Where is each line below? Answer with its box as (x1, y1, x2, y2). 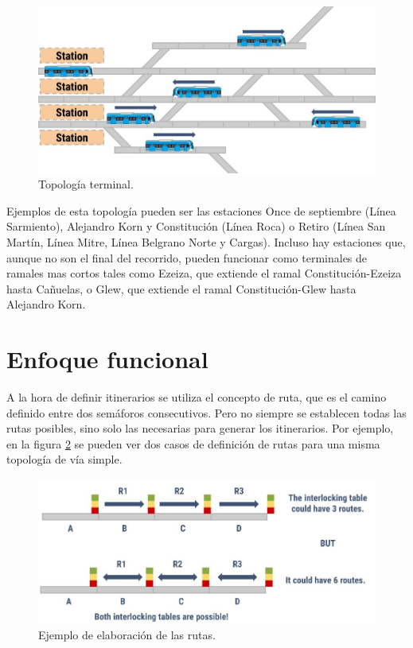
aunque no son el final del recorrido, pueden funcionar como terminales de (6, 249, 368, 266)
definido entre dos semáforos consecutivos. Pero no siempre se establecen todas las (6, 404, 407, 421)
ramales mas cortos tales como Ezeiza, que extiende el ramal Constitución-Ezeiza (6, 265, 402, 281)
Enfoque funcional (6, 343, 208, 375)
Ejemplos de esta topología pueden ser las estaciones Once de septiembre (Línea (6, 202, 396, 219)
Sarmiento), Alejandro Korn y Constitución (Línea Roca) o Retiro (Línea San (6, 218, 386, 235)
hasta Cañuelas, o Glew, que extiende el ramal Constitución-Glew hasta (6, 280, 357, 297)
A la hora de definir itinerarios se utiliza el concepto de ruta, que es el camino (6, 389, 387, 405)
